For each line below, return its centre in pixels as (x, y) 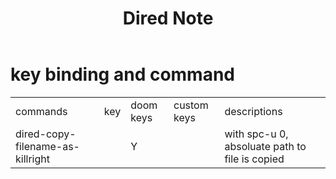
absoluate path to (265, 146)
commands (41, 111)
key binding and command (122, 74)
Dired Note (168, 18)
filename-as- (47, 146)
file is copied (254, 159)
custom (191, 105)
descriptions (253, 111)
